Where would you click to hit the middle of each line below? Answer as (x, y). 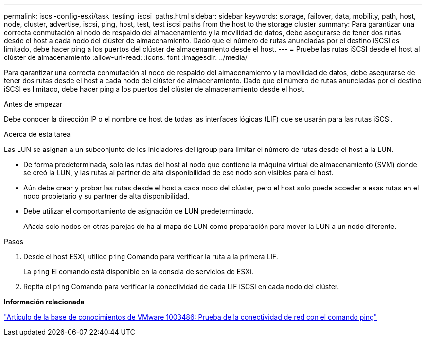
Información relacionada (44, 302)
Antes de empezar (33, 104)
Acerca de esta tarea (37, 134)
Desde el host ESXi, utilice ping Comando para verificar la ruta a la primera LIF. (151, 256)
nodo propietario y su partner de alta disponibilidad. (106, 196)
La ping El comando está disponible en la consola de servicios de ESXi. (139, 272)
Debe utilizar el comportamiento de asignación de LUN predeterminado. (139, 211)
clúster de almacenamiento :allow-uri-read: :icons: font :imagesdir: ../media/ (126, 57)
